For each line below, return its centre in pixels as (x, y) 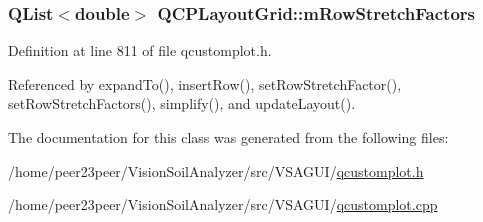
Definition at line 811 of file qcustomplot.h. (140, 50)
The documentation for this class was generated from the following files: (228, 137)
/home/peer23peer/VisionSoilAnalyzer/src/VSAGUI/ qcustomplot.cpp (223, 204)
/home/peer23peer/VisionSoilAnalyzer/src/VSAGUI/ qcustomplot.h (216, 170)
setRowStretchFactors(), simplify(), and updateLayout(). (182, 103)
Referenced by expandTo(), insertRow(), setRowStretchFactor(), (205, 83)
